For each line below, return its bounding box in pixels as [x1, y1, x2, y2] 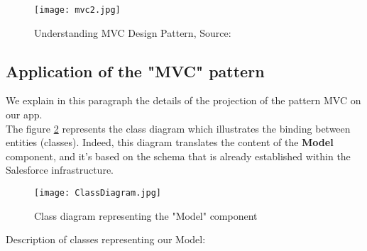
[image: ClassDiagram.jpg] [34, 188, 161, 199]
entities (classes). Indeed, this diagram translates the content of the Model [6, 135, 334, 150]
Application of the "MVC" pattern [6, 60, 265, 82]
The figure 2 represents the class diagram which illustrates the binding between [6, 121, 351, 135]
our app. [6, 107, 43, 122]
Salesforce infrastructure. [6, 162, 114, 177]
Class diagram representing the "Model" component [34, 208, 258, 223]
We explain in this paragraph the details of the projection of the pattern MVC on [6, 93, 361, 108]
